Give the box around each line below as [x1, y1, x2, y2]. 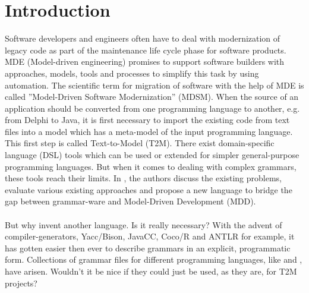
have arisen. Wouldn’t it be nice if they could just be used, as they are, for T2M [5, 265, 297, 277]
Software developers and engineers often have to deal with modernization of [5, 32, 280, 45]
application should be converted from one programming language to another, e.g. [5, 102, 300, 114]
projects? [5, 276, 37, 289]
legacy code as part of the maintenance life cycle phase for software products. [5, 43, 286, 56]
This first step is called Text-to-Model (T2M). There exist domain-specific [5, 137, 275, 149]
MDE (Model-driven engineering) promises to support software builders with [5, 55, 285, 68]
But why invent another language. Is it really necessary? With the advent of [5, 218, 282, 231]
